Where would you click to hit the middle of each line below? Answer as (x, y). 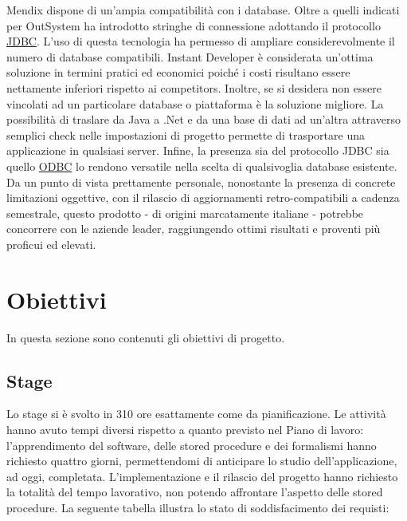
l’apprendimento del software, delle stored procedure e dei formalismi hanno (192, 445)
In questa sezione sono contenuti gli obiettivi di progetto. (146, 337)
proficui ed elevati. (51, 244)
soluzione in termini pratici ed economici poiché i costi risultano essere (178, 72)
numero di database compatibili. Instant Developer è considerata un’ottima (190, 56)
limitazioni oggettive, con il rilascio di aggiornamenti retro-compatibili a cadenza (203, 197)
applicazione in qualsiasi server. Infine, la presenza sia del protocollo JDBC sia (198, 150)
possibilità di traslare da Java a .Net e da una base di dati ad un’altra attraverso (204, 119)
